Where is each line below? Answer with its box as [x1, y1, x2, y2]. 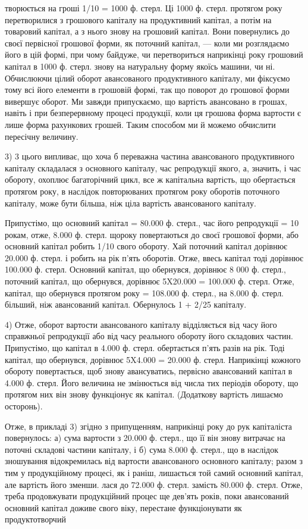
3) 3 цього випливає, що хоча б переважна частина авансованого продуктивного [5, 150, 294, 162]
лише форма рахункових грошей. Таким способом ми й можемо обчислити [5, 118, 276, 130]
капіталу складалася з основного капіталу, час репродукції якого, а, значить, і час [5, 161, 301, 174]
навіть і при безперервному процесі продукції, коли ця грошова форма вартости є [5, 107, 301, 119]
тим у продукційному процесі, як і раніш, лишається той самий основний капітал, [5, 466, 303, 478]
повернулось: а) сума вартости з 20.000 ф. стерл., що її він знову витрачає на [5, 431, 285, 444]
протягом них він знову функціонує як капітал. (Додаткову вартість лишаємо [5, 388, 283, 400]
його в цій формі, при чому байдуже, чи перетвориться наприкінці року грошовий [5, 48, 303, 61]
